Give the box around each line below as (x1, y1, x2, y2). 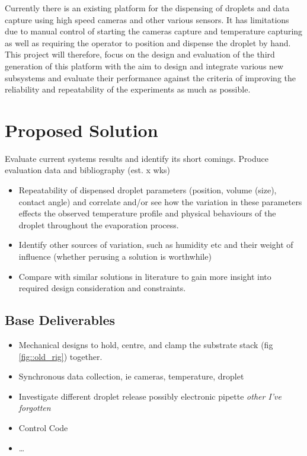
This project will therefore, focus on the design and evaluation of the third (5, 48, 275, 60)
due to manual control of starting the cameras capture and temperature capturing (5, 25, 303, 37)
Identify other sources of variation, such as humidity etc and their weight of (18, 238, 293, 251)
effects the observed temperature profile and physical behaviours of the (18, 207, 276, 219)
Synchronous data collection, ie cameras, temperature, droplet (18, 370, 244, 382)
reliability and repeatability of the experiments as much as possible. (5, 83, 251, 95)
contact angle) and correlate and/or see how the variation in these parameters (18, 195, 302, 208)
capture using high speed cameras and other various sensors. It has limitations (5, 13, 289, 25)
